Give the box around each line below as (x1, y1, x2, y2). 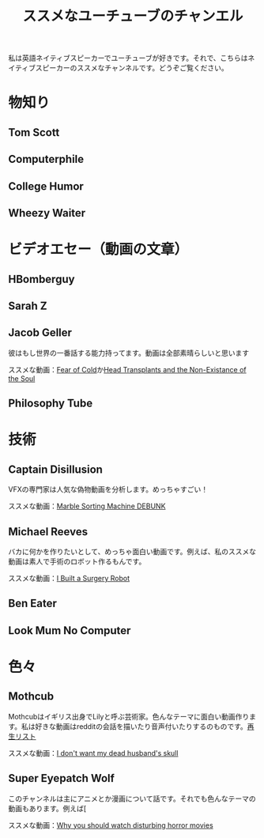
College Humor (8, 179, 85, 193)
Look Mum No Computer (8, 624, 131, 637)
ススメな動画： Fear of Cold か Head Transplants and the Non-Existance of (8, 364, 247, 374)
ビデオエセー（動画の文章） (8, 240, 189, 259)
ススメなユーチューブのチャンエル (22, 7, 243, 25)
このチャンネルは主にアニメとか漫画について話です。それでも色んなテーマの (8, 794, 257, 803)
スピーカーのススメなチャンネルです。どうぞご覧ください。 (35, 63, 229, 73)
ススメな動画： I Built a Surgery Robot (8, 573, 130, 583)
